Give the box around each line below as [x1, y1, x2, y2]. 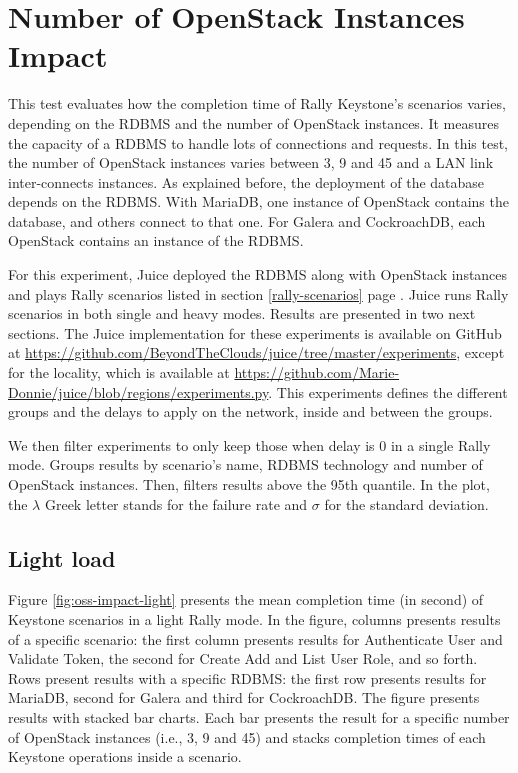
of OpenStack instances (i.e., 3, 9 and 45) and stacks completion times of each [8, 726, 486, 747]
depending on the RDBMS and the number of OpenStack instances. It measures [8, 112, 499, 133]
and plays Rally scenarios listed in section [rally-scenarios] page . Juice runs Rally [8, 283, 509, 304]
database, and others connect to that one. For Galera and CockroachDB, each [8, 210, 486, 231]
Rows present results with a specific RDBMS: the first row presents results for [8, 667, 487, 688]
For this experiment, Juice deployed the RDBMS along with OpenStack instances [8, 264, 508, 285]
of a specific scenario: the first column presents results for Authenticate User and [8, 628, 503, 649]
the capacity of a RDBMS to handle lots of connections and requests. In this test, [8, 132, 509, 153]
